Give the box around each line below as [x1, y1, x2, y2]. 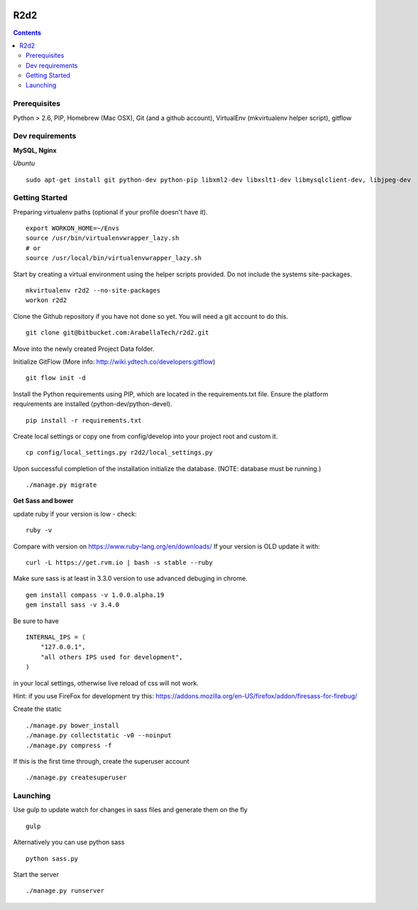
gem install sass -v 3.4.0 [26, 601, 120, 609]
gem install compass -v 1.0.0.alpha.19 [26, 590, 165, 599]
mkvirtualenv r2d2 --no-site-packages [26, 286, 161, 295]
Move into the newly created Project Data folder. [13, 345, 155, 353]
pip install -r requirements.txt [26, 416, 142, 424]
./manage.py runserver [26, 887, 105, 895]
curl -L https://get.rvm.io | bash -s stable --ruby [26, 558, 213, 567]
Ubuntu [13, 159, 35, 168]
